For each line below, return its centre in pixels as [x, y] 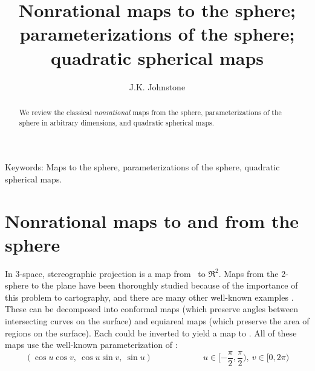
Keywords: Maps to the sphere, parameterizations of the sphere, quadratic [142, 167]
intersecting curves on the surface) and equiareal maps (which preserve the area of [157, 321]
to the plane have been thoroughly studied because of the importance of [164, 285]
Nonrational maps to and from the [152, 220]
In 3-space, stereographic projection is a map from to [105, 273]
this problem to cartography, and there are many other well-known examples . [149, 297]
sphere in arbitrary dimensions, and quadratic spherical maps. [117, 122]
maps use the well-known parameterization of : [91, 345]
